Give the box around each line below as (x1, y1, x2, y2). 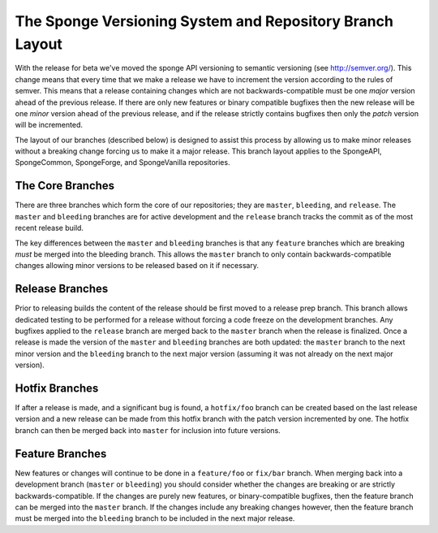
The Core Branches (15, 179, 115, 193)
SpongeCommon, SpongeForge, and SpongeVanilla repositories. (15, 158, 230, 167)
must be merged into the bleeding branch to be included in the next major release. (15, 513, 295, 523)
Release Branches (15, 282, 109, 296)
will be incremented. (15, 120, 84, 130)
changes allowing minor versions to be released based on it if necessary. (15, 261, 260, 271)
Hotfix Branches (15, 382, 99, 395)
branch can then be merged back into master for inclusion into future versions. (15, 425, 281, 435)
